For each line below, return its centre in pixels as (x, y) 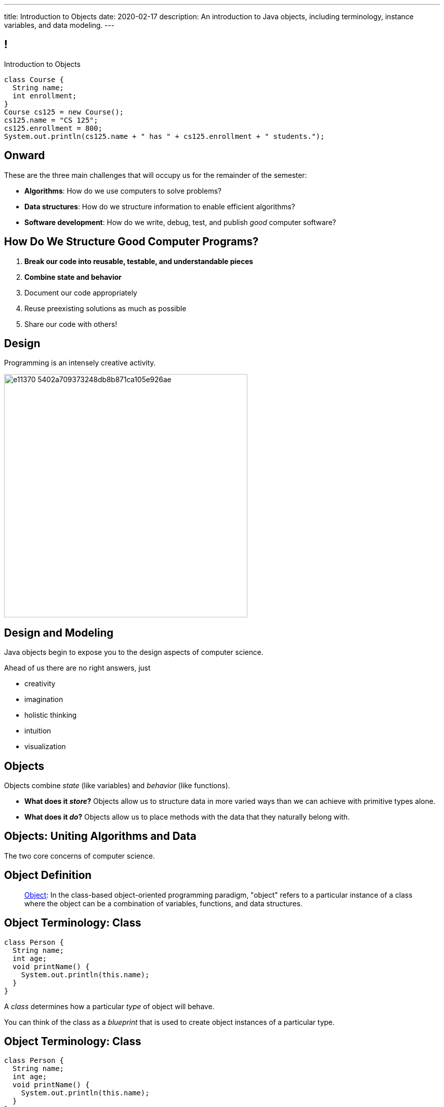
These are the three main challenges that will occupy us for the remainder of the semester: (156, 175)
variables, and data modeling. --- (59, 25)
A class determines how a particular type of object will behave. (109, 1006)
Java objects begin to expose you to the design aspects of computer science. (134, 652)
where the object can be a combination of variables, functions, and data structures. (163, 903)
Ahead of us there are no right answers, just (77, 668)
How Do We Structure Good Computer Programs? (132, 242)
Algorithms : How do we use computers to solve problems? (123, 191)
